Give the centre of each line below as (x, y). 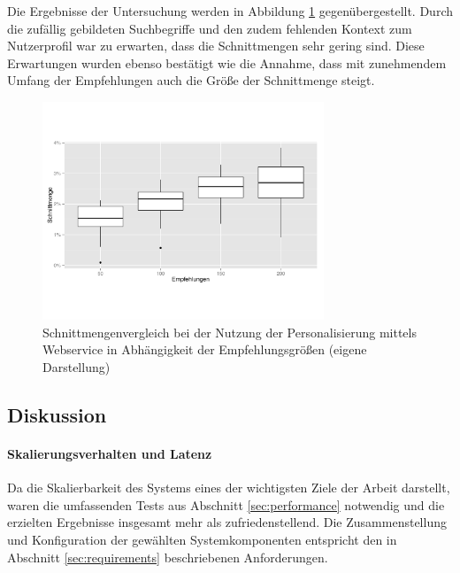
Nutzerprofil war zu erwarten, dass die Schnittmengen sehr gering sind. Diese (216, 46)
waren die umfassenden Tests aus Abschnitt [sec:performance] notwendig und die (226, 504)
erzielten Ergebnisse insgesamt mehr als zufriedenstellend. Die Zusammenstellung (227, 522)
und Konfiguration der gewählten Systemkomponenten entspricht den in (202, 539)
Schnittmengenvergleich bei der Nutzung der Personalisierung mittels (230, 332)
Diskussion (57, 414)
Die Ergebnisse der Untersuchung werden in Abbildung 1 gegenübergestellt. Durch (230, 11)
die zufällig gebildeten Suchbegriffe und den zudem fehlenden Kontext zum (210, 28)
